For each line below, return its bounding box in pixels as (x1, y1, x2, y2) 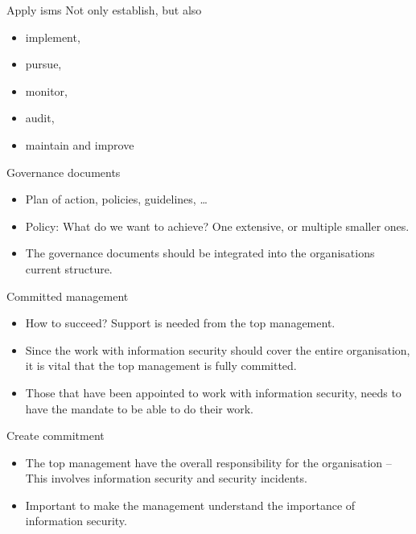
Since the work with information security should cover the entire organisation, (25, 341, 410, 358)
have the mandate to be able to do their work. (25, 400, 253, 417)
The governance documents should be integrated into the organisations (25, 244, 375, 261)
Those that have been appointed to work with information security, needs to (25, 384, 402, 400)
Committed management (6, 287, 129, 304)
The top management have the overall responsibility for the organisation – (25, 454, 392, 470)
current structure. (25, 260, 113, 277)
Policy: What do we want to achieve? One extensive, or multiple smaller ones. (25, 217, 410, 234)
